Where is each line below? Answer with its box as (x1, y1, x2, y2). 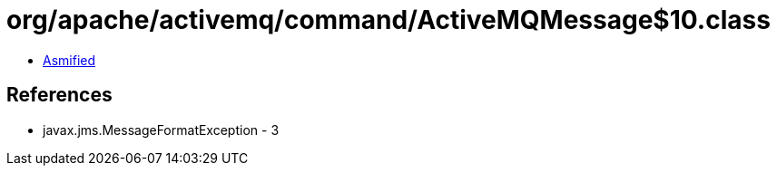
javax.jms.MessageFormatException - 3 (43, 121, 280, 138)
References (6, 83, 113, 107)
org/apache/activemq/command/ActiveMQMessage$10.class (6, 5, 771, 35)
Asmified (43, 52, 96, 68)
